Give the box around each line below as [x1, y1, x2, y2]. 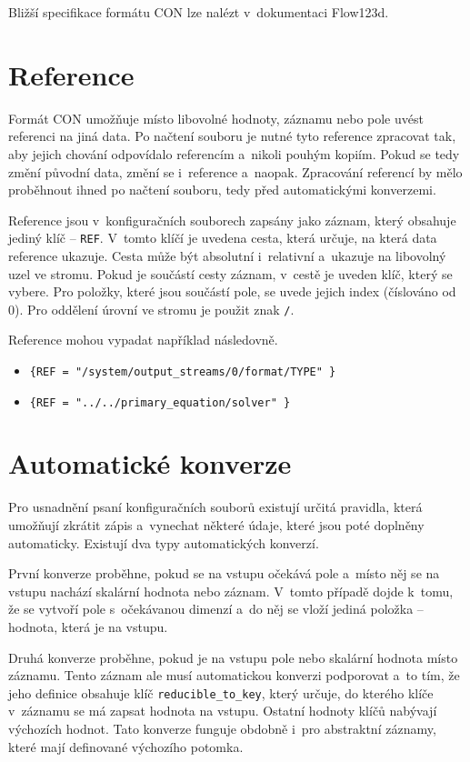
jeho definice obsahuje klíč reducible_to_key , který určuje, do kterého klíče [8, 683, 434, 702]
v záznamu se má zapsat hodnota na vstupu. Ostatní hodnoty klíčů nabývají [8, 701, 437, 720]
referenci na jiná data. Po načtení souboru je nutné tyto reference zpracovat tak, [8, 126, 456, 145]
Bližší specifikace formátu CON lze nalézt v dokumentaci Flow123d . [8, 3, 389, 21]
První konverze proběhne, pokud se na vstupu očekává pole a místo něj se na [8, 564, 440, 583]
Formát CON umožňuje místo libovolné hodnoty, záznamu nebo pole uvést [8, 108, 424, 127]
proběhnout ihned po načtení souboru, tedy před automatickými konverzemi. [8, 180, 436, 199]
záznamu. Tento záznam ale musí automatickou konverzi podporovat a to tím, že [8, 666, 460, 685]
